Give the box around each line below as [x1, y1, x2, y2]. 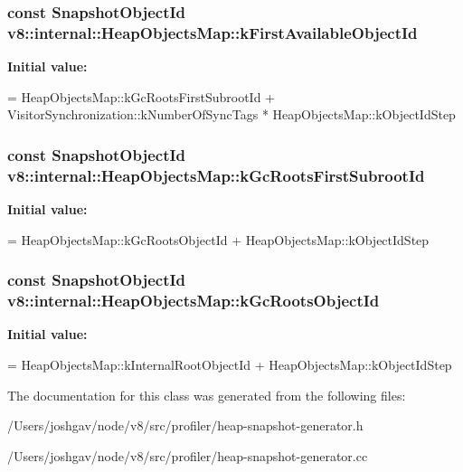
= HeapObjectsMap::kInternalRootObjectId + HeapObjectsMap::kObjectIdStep [7, 354, 452, 373]
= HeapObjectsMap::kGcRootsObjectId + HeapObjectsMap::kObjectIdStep [7, 230, 430, 249]
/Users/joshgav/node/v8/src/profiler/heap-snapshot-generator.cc [7, 446, 368, 465]
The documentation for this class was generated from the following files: [7, 385, 406, 404]
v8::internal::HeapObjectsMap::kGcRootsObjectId [7, 289, 380, 312]
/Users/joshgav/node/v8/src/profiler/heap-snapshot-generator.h [7, 416, 364, 435]
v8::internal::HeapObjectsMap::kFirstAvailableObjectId [7, 21, 418, 43]
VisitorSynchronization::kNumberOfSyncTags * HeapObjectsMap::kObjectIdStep [7, 105, 456, 124]
